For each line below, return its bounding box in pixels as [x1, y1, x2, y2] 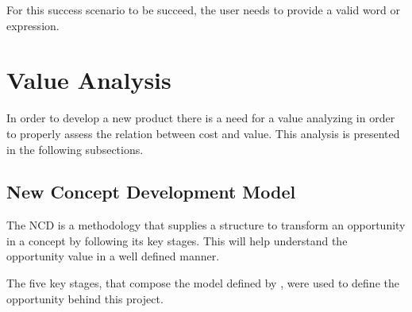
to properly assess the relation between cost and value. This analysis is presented [6, 125, 400, 141]
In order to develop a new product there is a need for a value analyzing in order [6, 110, 395, 126]
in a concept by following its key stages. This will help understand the [6, 232, 348, 248]
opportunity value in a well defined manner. [6, 248, 220, 264]
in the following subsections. [6, 141, 144, 157]
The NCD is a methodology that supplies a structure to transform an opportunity [6, 217, 406, 233]
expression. [6, 17, 60, 33]
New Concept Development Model [6, 179, 296, 204]
